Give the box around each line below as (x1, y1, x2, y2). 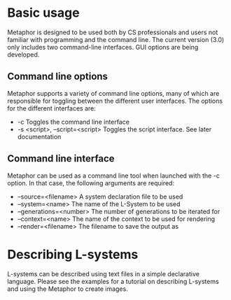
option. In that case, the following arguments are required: (7, 178, 175, 187)
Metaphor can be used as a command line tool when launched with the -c (7, 171, 220, 180)
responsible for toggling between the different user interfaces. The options (7, 97, 223, 105)
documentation (17, 132, 62, 141)
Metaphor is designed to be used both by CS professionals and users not (7, 28, 218, 36)
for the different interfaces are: (7, 103, 97, 113)
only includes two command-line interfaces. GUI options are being (7, 43, 199, 51)
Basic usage (7, 5, 80, 21)
